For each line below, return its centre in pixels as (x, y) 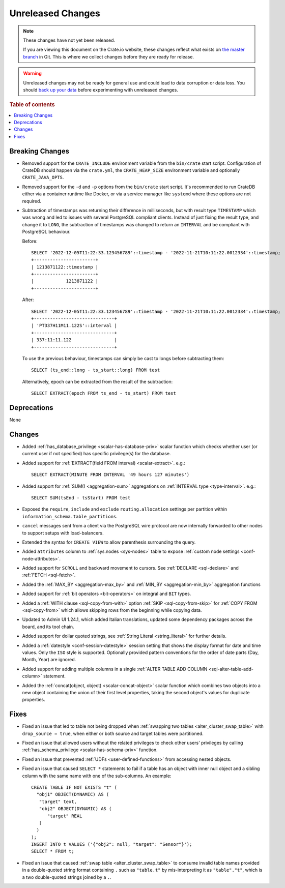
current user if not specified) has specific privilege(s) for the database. (96, 454)
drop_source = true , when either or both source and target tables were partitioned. (113, 733)
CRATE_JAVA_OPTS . (43, 177)
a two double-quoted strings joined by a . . (67, 877)
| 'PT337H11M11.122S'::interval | (74, 326)
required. (32, 201)
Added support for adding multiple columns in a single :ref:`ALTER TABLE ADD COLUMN (115, 669)
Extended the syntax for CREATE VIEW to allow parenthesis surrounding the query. (109, 542)
